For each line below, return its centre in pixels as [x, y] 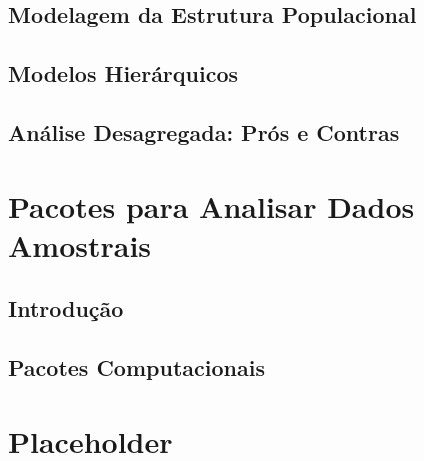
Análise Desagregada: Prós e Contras [204, 131]
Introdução [66, 308]
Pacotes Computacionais [136, 367]
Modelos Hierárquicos [123, 73]
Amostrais [80, 244]
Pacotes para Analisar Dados [211, 205]
